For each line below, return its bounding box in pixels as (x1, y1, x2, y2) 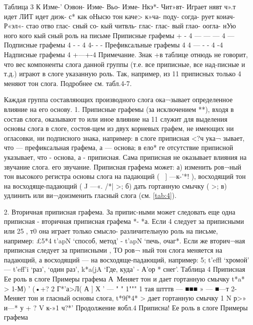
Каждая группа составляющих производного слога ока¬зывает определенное (4, 94, 233, 105)
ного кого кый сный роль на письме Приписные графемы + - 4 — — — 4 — (4, 30, 234, 40)
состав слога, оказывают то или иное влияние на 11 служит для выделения (4, 113, 228, 124)
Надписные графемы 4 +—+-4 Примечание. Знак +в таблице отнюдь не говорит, (4, 49, 248, 59)
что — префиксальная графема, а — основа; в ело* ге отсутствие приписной (4, 142, 233, 152)
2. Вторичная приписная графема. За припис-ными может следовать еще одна (4, 206, 235, 217)
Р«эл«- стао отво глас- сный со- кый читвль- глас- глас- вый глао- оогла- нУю (4, 21, 236, 31)
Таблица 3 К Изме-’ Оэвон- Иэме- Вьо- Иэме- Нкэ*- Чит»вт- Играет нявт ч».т (4, 1, 236, 11)
